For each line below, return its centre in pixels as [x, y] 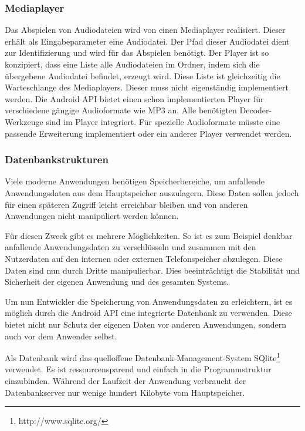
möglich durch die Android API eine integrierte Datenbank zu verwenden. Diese [148, 313]
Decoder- [256, 110]
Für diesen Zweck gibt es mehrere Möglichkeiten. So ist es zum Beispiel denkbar [149, 235]
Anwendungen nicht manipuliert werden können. [92, 216]
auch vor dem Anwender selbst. [61, 336]
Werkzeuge [24, 121]
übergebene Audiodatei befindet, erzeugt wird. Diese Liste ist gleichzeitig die [143, 75]
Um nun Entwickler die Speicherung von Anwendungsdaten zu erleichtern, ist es [149, 301]
